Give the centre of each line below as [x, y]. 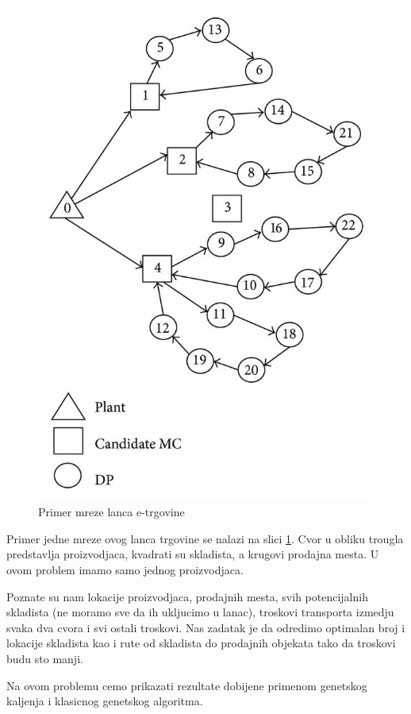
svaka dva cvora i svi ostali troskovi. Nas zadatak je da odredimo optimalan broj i [206, 627]
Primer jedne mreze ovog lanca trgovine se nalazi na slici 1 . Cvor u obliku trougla [205, 538]
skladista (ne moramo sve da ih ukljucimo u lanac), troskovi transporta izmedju [200, 612]
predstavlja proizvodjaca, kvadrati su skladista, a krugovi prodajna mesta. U [193, 554]
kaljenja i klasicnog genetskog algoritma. [105, 701]
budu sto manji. [45, 658]
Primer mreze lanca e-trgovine [111, 512]
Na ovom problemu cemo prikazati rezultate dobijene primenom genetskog [187, 685]
